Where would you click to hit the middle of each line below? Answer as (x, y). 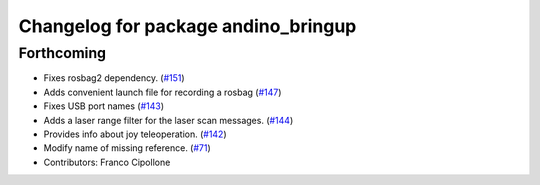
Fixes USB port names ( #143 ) (104, 106)
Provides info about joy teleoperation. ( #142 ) (135, 134)
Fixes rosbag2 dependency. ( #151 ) (114, 78)
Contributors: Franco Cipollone (107, 162)
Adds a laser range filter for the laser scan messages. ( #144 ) (168, 120)
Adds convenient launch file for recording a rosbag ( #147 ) (162, 92)
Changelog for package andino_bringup (187, 26)
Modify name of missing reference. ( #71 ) (127, 148)
